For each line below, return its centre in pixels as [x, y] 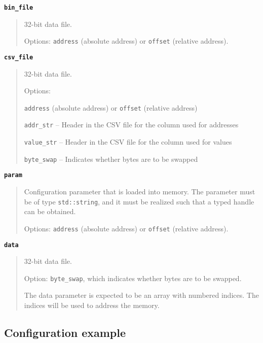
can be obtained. [50, 211]
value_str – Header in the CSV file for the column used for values [128, 142]
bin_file [19, 8]
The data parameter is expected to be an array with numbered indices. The [141, 295]
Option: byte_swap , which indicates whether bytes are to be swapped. [133, 278]
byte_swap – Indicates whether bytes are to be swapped [111, 159]
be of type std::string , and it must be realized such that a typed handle [139, 201]
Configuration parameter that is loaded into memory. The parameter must [140, 192]
